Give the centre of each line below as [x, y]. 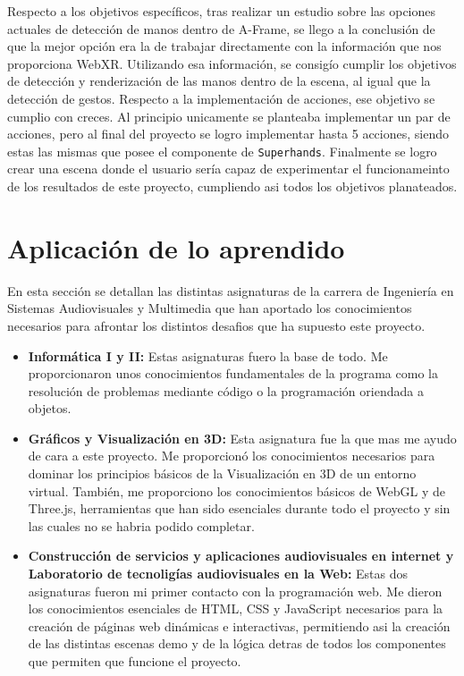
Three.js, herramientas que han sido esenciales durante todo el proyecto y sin [239, 508]
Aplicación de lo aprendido [176, 247]
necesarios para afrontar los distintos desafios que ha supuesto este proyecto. [216, 325]
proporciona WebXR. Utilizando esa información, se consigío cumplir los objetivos [232, 63]
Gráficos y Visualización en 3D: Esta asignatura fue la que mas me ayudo [242, 438]
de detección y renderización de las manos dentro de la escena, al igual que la [219, 81]
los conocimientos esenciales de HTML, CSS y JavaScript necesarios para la [236, 608]
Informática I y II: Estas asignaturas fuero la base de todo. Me [208, 355]
